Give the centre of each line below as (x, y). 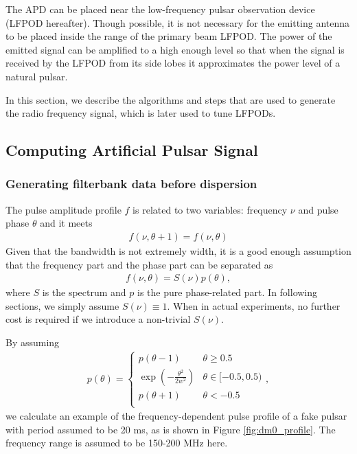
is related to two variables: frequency (210, 209)
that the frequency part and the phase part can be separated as (139, 264)
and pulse (318, 209)
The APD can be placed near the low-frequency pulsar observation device (160, 9)
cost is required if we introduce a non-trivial (98, 319)
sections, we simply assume (62, 305)
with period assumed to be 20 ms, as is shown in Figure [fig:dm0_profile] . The (171, 429)
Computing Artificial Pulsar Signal (132, 150)
